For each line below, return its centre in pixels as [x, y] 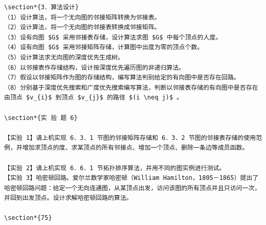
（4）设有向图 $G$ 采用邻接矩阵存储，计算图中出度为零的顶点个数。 [104, 47]
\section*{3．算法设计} [42, 7]
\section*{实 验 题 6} [41, 118]
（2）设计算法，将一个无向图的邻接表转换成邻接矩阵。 [82, 27]
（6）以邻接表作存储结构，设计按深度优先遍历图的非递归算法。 [94, 67]
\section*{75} [28, 218]
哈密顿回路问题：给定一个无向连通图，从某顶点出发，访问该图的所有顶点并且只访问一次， [132, 188]
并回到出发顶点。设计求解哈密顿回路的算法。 [68, 198]
